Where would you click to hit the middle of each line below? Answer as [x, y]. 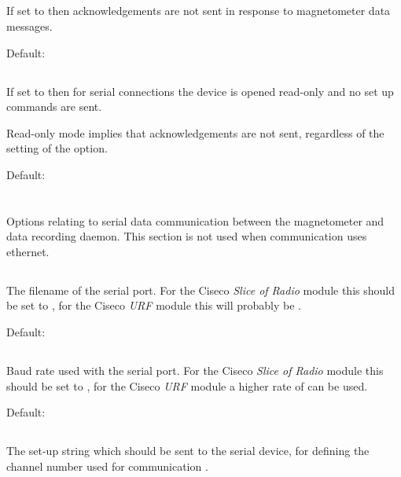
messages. [29, 26]
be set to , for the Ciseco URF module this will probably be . [154, 305]
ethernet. [28, 251]
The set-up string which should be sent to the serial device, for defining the [188, 451]
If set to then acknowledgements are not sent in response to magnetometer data [199, 11]
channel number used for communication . [107, 466]
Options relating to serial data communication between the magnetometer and [195, 220]
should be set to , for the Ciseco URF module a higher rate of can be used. [187, 385]
